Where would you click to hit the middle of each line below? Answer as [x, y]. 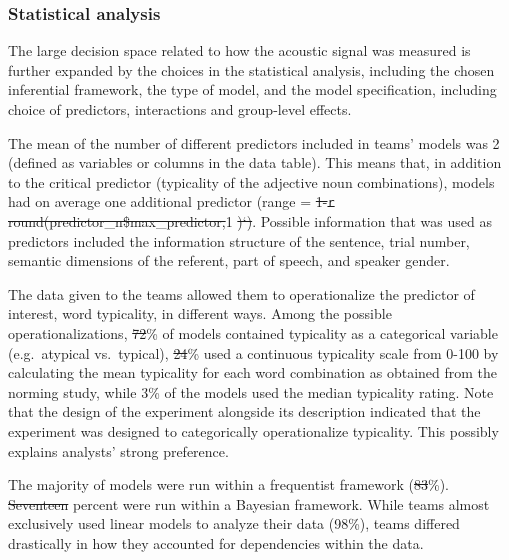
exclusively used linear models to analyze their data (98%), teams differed [234, 523]
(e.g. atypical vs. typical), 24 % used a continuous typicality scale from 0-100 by [253, 352]
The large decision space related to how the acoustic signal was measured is [239, 50]
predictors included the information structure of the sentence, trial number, [239, 240]
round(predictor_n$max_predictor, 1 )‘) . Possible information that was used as [250, 221]
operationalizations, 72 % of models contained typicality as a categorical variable [253, 333]
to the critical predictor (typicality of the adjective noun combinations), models [251, 181]
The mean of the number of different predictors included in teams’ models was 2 [254, 142]
